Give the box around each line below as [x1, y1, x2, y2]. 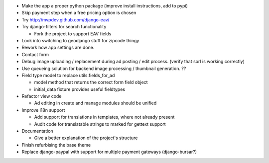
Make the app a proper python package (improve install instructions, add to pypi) [21, 3, 188, 8]
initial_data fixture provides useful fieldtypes [34, 86, 126, 92]
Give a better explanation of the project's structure [34, 135, 138, 141]
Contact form [21, 51, 49, 57]
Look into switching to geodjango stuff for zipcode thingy [21, 37, 139, 43]
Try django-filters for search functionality [21, 24, 107, 30]
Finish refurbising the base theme [21, 142, 91, 148]
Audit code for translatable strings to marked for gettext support [34, 121, 166, 127]
